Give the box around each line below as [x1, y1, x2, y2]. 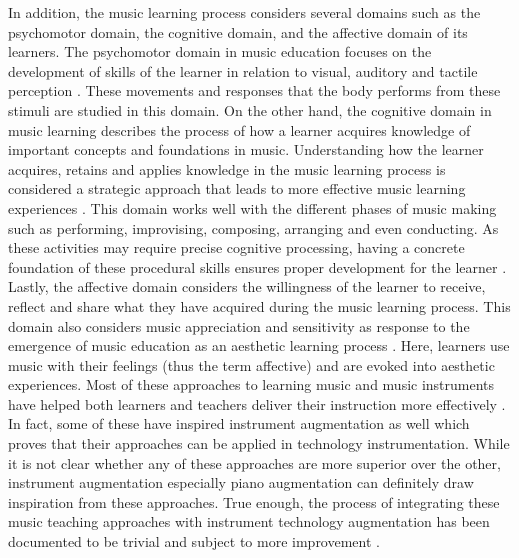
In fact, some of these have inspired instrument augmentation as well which [8, 413, 470, 434]
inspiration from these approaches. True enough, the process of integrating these [8, 491, 500, 512]
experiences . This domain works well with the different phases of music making [8, 197, 497, 218]
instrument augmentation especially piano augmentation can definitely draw [8, 472, 474, 493]
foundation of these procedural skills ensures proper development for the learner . [8, 256, 507, 277]
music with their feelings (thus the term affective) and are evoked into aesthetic [8, 354, 495, 375]
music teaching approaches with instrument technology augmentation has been [8, 511, 490, 532]
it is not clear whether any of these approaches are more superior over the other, [8, 452, 501, 473]
